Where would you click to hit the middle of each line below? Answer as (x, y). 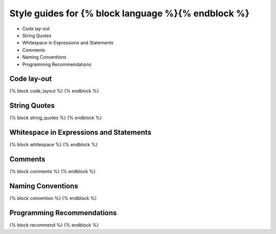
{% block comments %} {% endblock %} (52, 172)
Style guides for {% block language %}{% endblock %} (130, 13)
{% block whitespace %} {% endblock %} (54, 145)
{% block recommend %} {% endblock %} (54, 225)
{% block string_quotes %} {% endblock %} (56, 118)
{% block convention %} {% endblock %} (53, 198)
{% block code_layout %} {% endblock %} (54, 91)
